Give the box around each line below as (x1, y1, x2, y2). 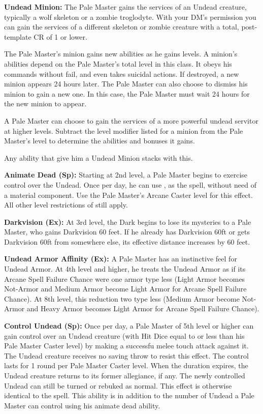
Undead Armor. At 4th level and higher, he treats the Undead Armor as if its (4, 263, 246, 274)
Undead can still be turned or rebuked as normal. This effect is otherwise (4, 380, 232, 391)
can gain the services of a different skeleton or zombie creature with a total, (4, 21, 239, 32)
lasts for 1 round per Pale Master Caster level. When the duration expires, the (4, 360, 248, 371)
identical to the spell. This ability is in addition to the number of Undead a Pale (4, 390, 254, 401)
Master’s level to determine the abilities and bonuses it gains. (4, 135, 195, 146)
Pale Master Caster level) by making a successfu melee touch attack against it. (4, 340, 249, 351)
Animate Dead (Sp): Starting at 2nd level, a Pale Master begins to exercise (4, 169, 248, 180)
